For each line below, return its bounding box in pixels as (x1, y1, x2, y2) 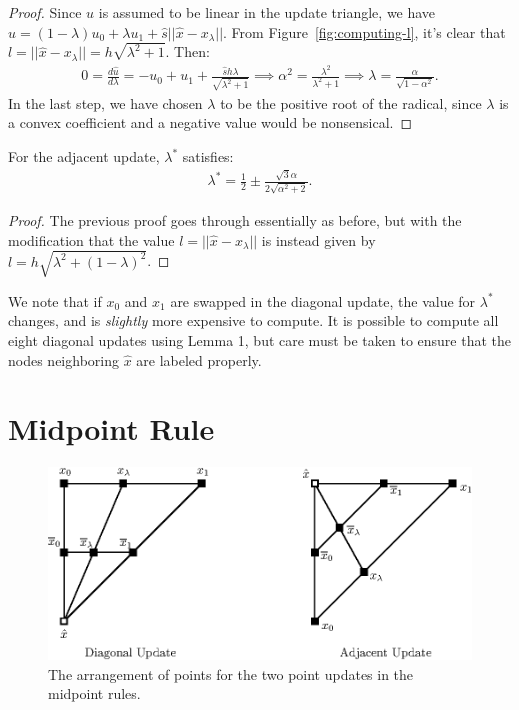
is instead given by (261, 229, 376, 250)
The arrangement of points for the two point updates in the (48, 663, 414, 684)
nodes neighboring (8, 349, 119, 370)
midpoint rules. (48, 683, 141, 704)
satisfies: (182, 146, 234, 167)
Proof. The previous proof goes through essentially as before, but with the (8, 210, 462, 231)
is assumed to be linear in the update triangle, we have (98, 2, 436, 22)
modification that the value (8, 229, 175, 250)
